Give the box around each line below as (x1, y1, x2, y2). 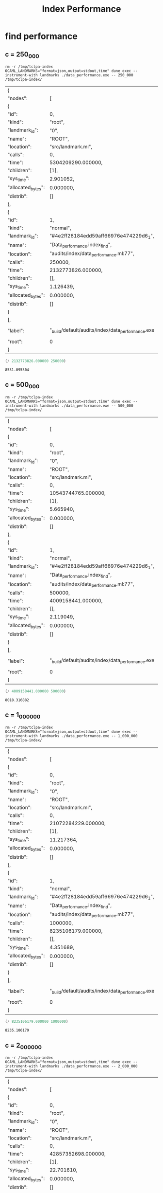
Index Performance (42, 3, 121, 15)
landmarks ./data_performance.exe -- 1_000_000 (39, 733, 138, 738)
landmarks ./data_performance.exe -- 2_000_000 (39, 1064, 138, 1069)
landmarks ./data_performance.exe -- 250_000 (39, 73, 133, 78)
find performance (5, 31, 78, 42)
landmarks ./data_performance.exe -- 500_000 (39, 403, 133, 408)
